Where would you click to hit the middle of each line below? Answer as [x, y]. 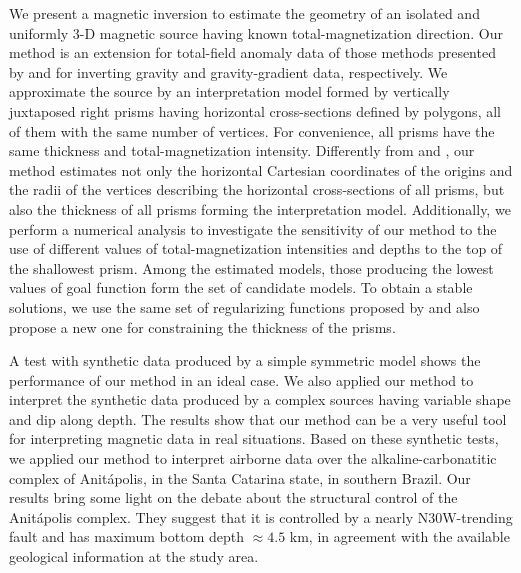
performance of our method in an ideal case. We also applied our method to [241, 379]
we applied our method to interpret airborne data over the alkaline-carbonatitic [253, 458]
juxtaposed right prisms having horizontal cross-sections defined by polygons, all [255, 110]
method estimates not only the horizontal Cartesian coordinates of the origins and [261, 169]
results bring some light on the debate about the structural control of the [233, 497]
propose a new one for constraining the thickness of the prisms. [202, 326]
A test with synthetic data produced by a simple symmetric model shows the [245, 360]
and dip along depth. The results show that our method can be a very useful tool [258, 418]
